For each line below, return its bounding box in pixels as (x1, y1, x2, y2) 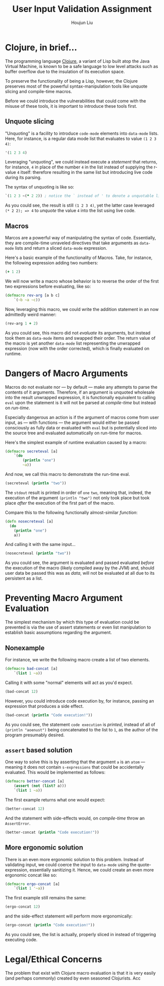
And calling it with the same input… (5, 541, 76, 547)
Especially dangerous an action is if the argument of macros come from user (5, 414, 159, 420)
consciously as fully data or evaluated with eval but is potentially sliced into (5, 424, 157, 430)
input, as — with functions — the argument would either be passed (5, 420, 140, 425)
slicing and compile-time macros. (5, 88, 72, 94)
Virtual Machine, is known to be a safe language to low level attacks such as (5, 63, 159, 69)
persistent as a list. (5, 575, 43, 581)
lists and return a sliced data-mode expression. (15, 245, 107, 251)
